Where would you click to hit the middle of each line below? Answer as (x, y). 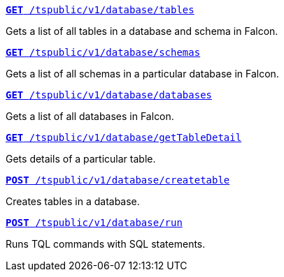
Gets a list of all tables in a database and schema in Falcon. (142, 31)
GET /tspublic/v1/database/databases (109, 95)
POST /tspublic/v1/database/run (94, 223)
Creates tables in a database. (73, 201)
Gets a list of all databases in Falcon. (90, 116)
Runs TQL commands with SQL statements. (106, 244)
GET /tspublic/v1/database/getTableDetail (124, 137)
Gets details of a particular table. (81, 159)
